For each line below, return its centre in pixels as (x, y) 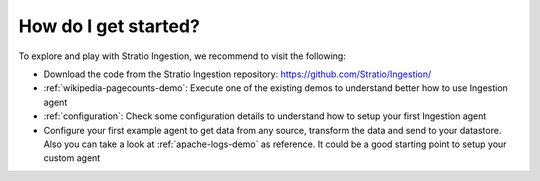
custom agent (72, 158)
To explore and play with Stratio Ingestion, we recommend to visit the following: (182, 56)
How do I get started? (109, 26)
